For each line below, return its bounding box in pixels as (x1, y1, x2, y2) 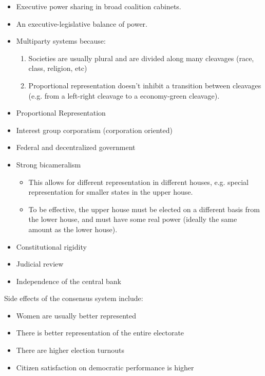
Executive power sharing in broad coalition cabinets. (16, 1, 181, 11)
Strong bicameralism (16, 159, 81, 170)
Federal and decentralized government (16, 142, 136, 153)
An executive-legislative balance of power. (16, 18, 148, 29)
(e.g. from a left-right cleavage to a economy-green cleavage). (28, 90, 220, 101)
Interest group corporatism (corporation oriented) (16, 124, 173, 135)
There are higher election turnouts (16, 345, 125, 355)
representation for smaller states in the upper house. (28, 186, 193, 197)
